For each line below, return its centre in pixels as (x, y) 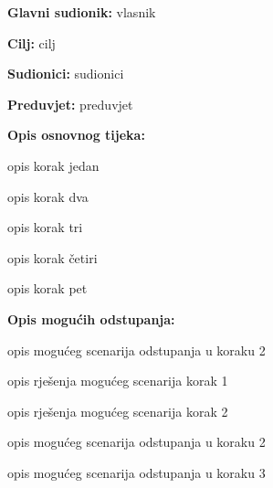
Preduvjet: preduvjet (70, 104)
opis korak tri (45, 227)
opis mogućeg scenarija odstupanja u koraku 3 (136, 472)
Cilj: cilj (31, 42)
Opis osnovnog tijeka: (76, 135)
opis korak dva (48, 196)
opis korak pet (47, 288)
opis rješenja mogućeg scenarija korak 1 (118, 381)
